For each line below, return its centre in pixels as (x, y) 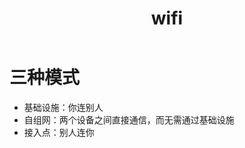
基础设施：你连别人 (63, 107)
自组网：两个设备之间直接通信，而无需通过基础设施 (129, 119)
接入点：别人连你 (59, 132)
